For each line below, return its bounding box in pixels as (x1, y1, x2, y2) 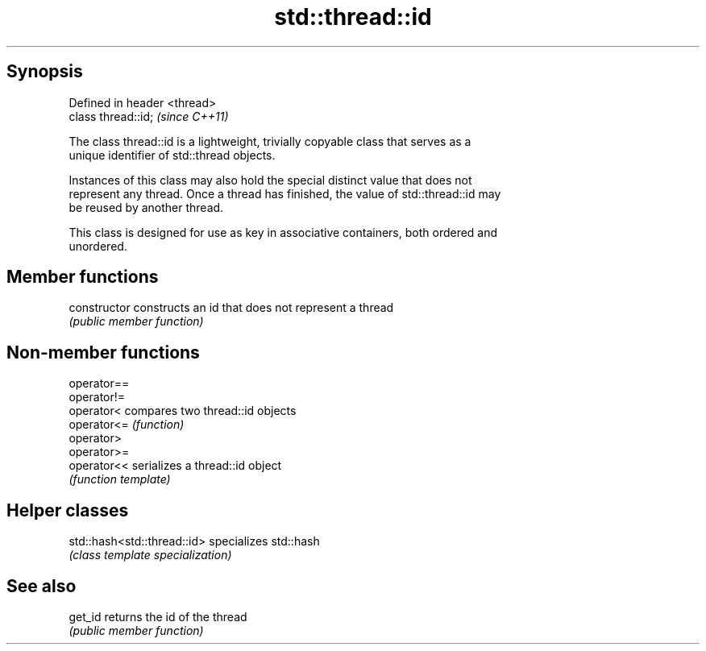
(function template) (69, 472, 171, 487)
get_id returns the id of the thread (69, 609, 247, 624)
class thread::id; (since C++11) (69, 109, 229, 123)
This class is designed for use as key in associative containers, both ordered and (69, 225, 498, 239)
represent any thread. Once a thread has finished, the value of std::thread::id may (69, 186, 501, 201)
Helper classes (6, 500, 129, 520)
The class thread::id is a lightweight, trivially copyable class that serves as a (69, 134, 471, 148)
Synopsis (6, 61, 83, 82)
